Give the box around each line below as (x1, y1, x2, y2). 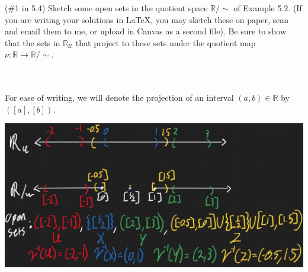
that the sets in (5, 36, 60, 49)
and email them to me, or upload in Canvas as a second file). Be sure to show (5, 25, 287, 37)
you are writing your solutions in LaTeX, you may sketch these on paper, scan (5, 13, 289, 25)
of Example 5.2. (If (233, 2, 302, 14)
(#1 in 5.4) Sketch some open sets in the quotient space (5, 2, 208, 14)
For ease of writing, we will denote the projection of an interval (5, 91, 234, 104)
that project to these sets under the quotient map (75, 36, 256, 49)
